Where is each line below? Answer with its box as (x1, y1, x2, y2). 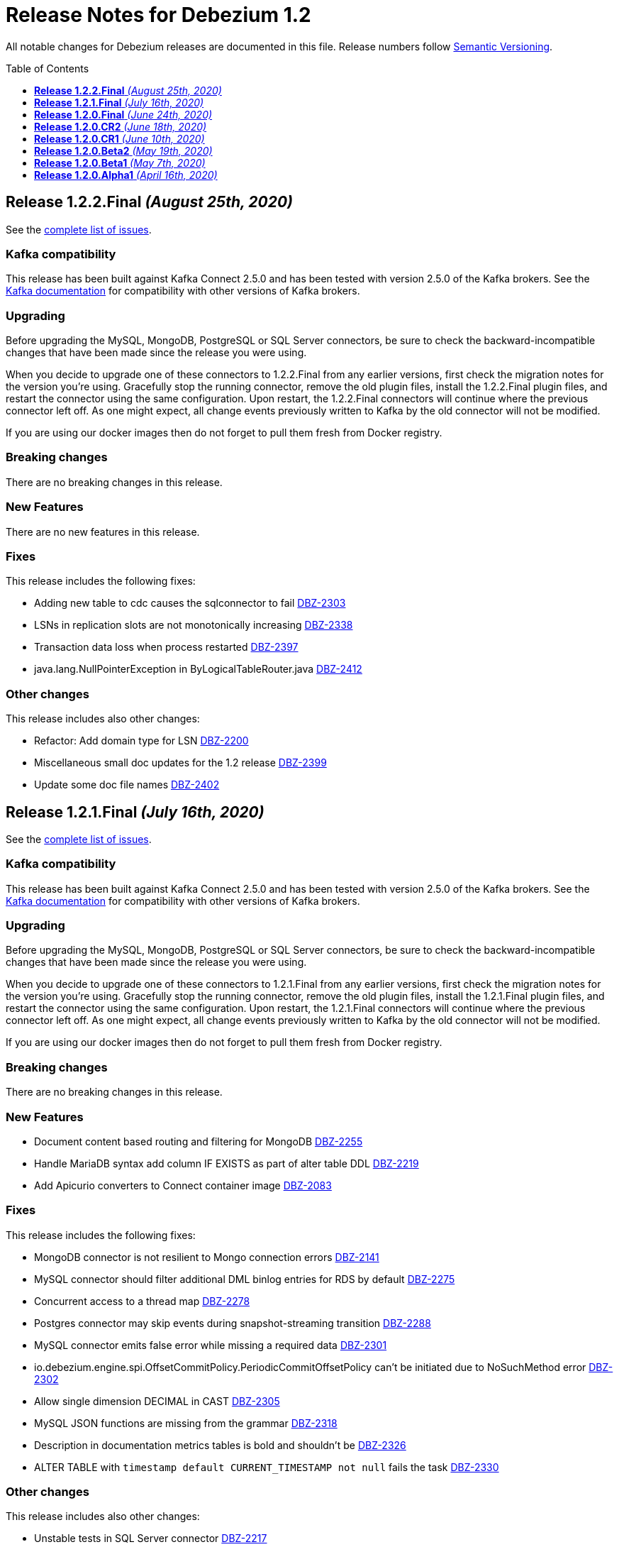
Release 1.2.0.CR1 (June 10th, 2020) (34, 132, 205, 145)
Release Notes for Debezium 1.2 (6, 3, 311, 27)
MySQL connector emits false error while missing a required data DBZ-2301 (34, 1338, 387, 1351)
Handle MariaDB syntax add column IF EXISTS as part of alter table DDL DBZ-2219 (34, 1157, 419, 1169)
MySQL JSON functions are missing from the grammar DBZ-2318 (34, 1416, 338, 1429)
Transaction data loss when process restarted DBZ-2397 (34, 641, 299, 654)
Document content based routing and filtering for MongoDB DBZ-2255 (34, 1135, 363, 1147)
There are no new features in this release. (6, 525, 200, 538)
